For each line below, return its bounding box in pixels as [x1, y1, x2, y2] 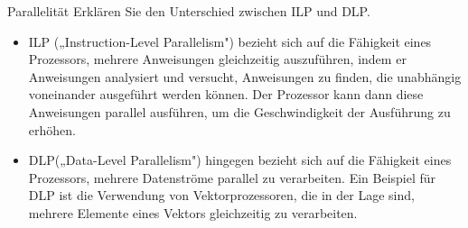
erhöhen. [28, 120, 76, 139]
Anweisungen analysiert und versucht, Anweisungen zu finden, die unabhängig [28, 67, 462, 86]
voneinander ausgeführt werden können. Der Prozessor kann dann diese [28, 85, 424, 104]
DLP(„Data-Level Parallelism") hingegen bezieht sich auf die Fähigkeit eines [28, 150, 452, 169]
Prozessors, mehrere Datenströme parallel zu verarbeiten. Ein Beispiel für [28, 168, 436, 187]
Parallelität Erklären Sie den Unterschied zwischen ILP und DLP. [7, 2, 370, 20]
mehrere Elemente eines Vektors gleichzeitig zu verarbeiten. [28, 203, 358, 222]
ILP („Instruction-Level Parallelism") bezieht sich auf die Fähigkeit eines [28, 32, 432, 50]
